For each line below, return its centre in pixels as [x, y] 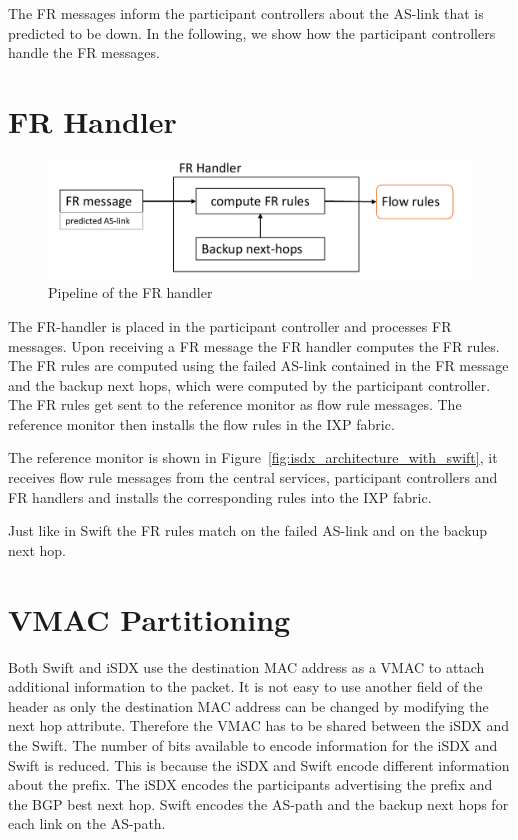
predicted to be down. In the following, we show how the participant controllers [252, 32]
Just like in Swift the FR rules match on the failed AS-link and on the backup [248, 530]
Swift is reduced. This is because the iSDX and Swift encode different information [259, 764]
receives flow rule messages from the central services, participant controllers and [253, 477]
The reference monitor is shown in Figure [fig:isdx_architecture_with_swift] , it [253, 457]
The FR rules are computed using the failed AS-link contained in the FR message [258, 365]
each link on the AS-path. [87, 823]
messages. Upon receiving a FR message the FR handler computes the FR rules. [254, 345]
